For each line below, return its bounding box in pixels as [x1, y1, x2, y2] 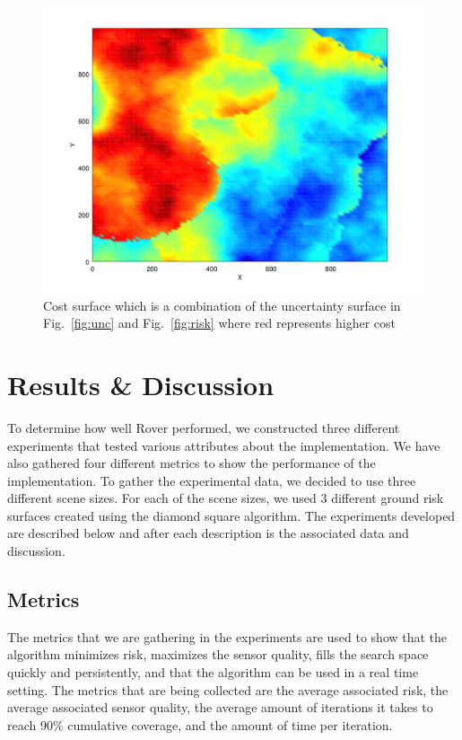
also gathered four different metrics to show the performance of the [7, 454, 376, 472]
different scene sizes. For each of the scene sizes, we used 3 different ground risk [7, 489, 444, 507]
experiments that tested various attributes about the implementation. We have [7, 436, 440, 454]
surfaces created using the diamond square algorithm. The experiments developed [7, 506, 456, 524]
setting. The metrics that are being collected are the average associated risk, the [7, 680, 449, 699]
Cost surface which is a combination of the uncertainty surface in [43, 295, 401, 314]
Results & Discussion [7, 366, 275, 402]
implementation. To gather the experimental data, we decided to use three [7, 471, 416, 489]
